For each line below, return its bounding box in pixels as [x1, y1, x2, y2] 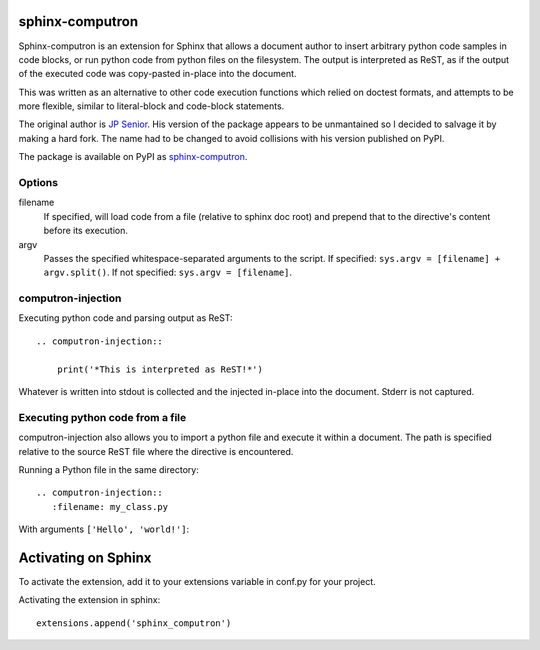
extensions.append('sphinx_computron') [36, 617, 232, 629]
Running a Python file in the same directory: [18, 463, 199, 475]
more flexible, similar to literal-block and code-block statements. [18, 100, 285, 112]
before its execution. [43, 225, 129, 237]
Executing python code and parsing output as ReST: [18, 312, 234, 324]
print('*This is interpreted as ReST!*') [56, 363, 264, 375]
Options [18, 176, 59, 190]
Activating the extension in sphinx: [18, 594, 161, 606]
